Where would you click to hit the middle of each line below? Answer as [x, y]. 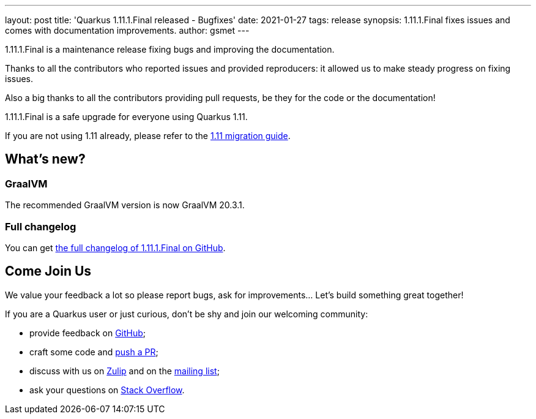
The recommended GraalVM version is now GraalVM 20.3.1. [125, 205]
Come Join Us [48, 271]
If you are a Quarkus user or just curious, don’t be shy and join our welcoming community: [187, 314]
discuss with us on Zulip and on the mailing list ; [125, 371]
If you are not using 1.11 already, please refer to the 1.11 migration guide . [148, 136]
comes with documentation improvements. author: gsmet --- [127, 30]
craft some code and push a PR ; [94, 352]
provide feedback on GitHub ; [88, 333]
